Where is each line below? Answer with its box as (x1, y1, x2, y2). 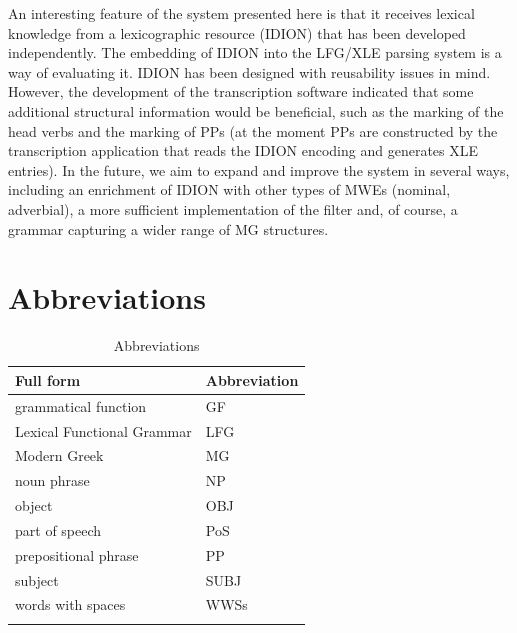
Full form (15, 369, 81, 390)
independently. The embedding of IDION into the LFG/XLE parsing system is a (8, 42, 502, 63)
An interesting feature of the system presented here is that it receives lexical (8, 3, 475, 23)
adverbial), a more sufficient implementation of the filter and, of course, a (8, 198, 458, 219)
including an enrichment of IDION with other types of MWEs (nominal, (8, 179, 451, 200)
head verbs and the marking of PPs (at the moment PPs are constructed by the (8, 120, 498, 141)
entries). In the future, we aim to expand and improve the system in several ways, (8, 159, 510, 180)
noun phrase (15, 470, 90, 491)
